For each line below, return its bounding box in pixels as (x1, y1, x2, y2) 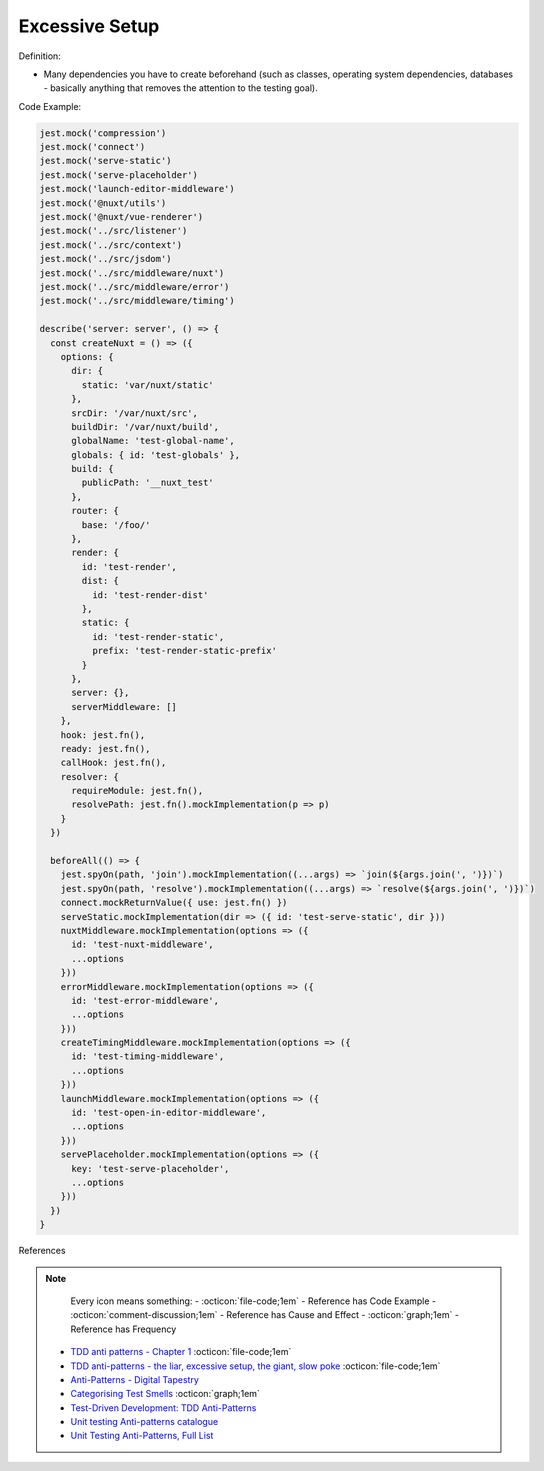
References (18, 1245, 66, 1257)
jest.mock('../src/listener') (39, 225, 188, 237)
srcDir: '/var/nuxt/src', (71, 407, 199, 419)
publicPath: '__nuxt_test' (81, 477, 214, 489)
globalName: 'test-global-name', (71, 435, 235, 447)
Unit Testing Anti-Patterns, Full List (70, 1430, 214, 1442)
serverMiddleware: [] (71, 701, 177, 712)
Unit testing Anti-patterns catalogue (70, 1416, 219, 1428)
